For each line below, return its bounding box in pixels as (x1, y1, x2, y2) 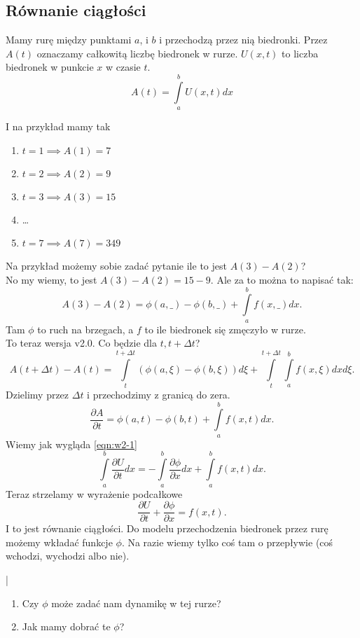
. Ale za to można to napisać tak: (210, 272, 354, 286)
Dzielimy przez (6, 387, 69, 402)
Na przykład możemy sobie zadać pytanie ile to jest (6, 258, 227, 273)
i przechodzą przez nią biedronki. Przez (159, 32, 328, 47)
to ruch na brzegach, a (37, 321, 134, 336)
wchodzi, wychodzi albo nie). (6, 548, 130, 563)
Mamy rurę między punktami (6, 32, 132, 47)
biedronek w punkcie (6, 60, 94, 74)
